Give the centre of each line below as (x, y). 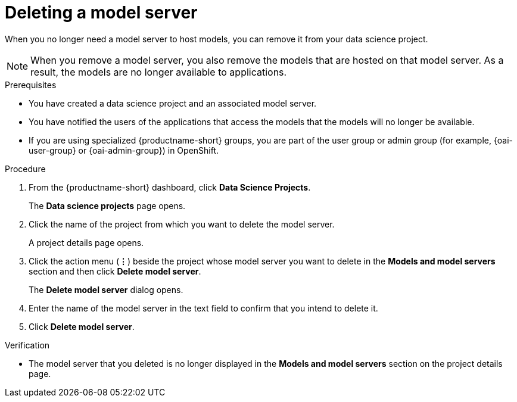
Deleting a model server (101, 13)
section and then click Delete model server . (115, 271)
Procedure (25, 169)
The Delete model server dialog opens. (106, 289)
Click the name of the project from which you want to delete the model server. (182, 224)
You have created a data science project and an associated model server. (173, 103)
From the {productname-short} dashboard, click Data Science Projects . (170, 187)
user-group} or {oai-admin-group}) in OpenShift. (124, 150)
